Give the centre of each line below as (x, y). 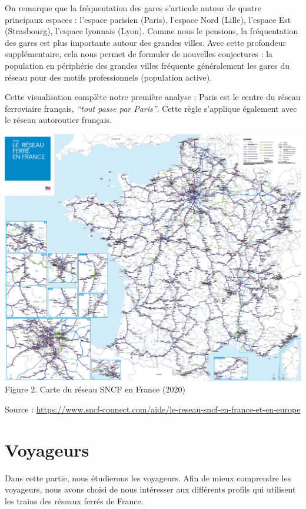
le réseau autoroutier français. (58, 120)
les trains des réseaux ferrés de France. (74, 500)
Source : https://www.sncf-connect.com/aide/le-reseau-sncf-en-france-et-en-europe (153, 409)
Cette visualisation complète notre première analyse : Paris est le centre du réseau (153, 97)
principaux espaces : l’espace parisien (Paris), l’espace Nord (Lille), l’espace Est (148, 19)
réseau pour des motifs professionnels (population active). (109, 77)
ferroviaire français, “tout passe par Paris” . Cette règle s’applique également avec (151, 108)
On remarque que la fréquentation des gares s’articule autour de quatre (133, 8)
